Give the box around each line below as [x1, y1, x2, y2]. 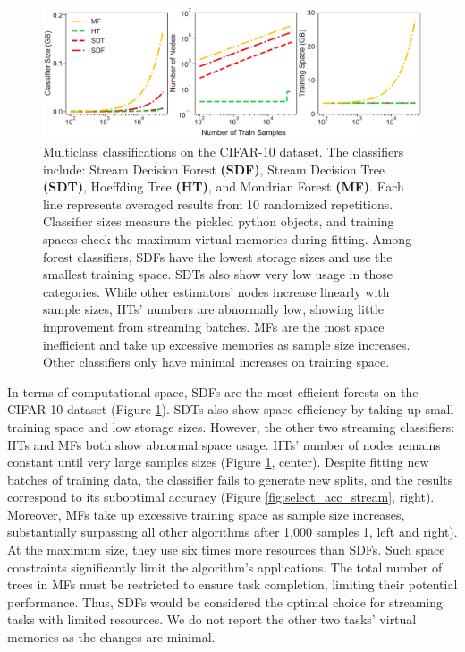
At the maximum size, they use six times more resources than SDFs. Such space [7, 540, 445, 559]
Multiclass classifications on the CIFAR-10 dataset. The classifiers [43, 142, 404, 160]
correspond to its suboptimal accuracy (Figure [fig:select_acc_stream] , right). [7, 487, 435, 506]
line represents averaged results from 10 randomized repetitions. [43, 194, 393, 213]
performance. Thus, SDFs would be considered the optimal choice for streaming [7, 592, 444, 611]
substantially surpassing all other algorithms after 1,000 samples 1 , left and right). [7, 522, 458, 541]
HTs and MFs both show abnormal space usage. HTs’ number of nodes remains [7, 435, 441, 453]
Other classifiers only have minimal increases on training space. [43, 352, 390, 371]
